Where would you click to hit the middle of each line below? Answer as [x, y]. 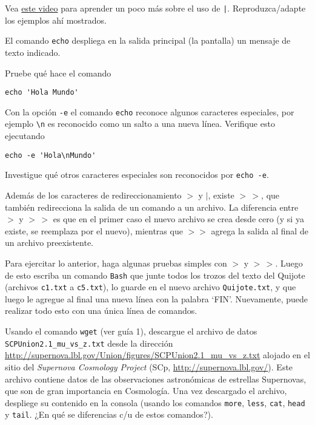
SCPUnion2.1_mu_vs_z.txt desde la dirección [89, 343]
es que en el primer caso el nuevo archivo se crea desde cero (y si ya [178, 219]
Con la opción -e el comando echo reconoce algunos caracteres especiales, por [150, 111]
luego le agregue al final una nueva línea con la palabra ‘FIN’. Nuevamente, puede [156, 298]
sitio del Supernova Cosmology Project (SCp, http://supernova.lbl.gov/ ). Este [149, 366]
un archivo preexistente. [49, 243]
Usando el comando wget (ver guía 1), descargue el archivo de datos [131, 331]
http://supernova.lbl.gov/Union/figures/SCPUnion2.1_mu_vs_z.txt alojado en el [157, 355]
